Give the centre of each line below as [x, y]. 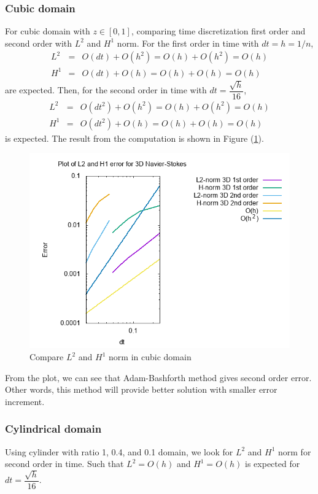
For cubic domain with [48, 31]
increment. [25, 401]
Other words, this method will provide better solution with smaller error [141, 389]
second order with [39, 43]
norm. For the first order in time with [188, 43]
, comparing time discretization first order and [218, 31]
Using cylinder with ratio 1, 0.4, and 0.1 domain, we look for [119, 451]
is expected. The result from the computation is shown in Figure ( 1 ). [134, 138]
